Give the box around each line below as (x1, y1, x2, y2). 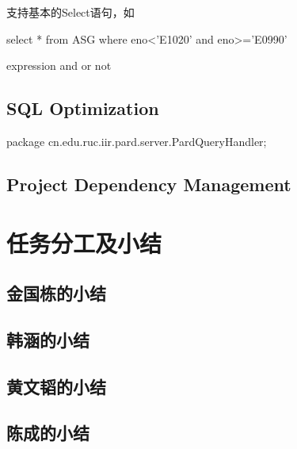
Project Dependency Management (6, 171, 291, 196)
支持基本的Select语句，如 (6, 4, 135, 20)
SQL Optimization (6, 96, 159, 121)
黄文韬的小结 (6, 374, 106, 398)
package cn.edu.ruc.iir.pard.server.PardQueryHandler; (6, 132, 267, 149)
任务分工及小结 (6, 226, 162, 259)
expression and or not (6, 57, 112, 74)
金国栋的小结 (6, 281, 106, 305)
